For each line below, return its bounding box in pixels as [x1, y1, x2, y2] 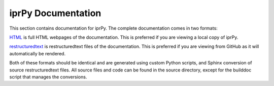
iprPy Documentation [9, 8, 101, 19]
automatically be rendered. [9, 50, 66, 56]
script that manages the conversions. [9, 73, 87, 80]
